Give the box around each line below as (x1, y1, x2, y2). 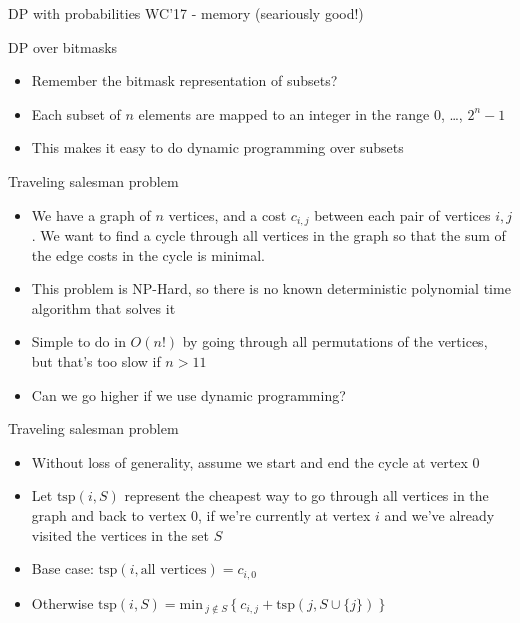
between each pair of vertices (314, 204, 491, 225)
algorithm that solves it (31, 297, 176, 318)
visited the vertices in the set (31, 524, 209, 545)
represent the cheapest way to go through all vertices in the (124, 485, 489, 506)
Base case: (31, 558, 94, 579)
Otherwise (31, 592, 94, 613)
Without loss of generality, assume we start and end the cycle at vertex (31, 451, 468, 472)
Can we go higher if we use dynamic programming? (31, 384, 346, 405)
